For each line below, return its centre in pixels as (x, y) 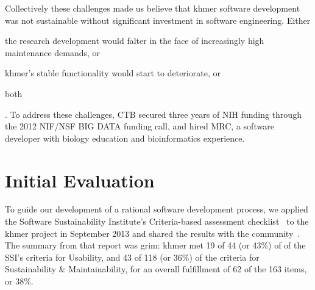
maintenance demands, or (53, 52)
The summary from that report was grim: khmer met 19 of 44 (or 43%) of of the (155, 245)
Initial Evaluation (80, 180)
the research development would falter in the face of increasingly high (135, 41)
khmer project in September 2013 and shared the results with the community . (153, 233)
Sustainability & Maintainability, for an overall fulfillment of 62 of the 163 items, (156, 269)
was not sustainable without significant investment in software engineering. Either (158, 20)
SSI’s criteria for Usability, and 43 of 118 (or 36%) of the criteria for (132, 257)
